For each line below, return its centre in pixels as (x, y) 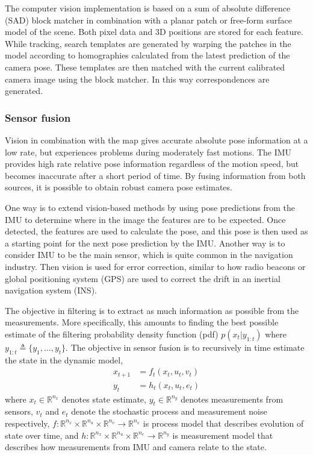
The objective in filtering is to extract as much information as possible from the (152, 310)
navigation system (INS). (51, 290)
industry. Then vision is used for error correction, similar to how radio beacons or (155, 266)
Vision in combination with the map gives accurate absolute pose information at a (156, 140)
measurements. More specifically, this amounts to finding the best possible (142, 322)
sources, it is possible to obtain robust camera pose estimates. (119, 187)
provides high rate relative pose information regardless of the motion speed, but (152, 164)
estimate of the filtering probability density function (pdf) (112, 334)
